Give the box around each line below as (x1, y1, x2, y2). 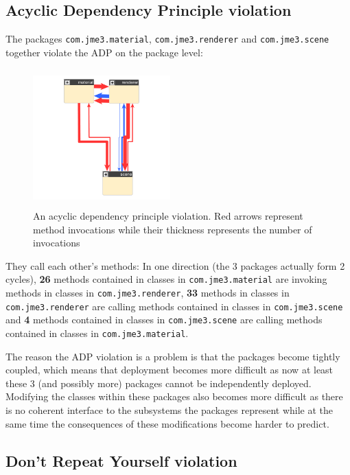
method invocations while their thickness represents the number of (33, 222, 312, 236)
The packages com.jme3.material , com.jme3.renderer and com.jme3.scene (5, 32, 329, 46)
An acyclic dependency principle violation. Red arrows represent (33, 209, 303, 223)
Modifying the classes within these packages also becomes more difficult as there (5, 389, 343, 404)
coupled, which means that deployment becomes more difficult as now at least (5, 362, 334, 377)
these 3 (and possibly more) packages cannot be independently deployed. (5, 375, 312, 390)
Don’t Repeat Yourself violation (5, 450, 237, 471)
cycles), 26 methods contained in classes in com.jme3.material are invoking (5, 272, 327, 286)
